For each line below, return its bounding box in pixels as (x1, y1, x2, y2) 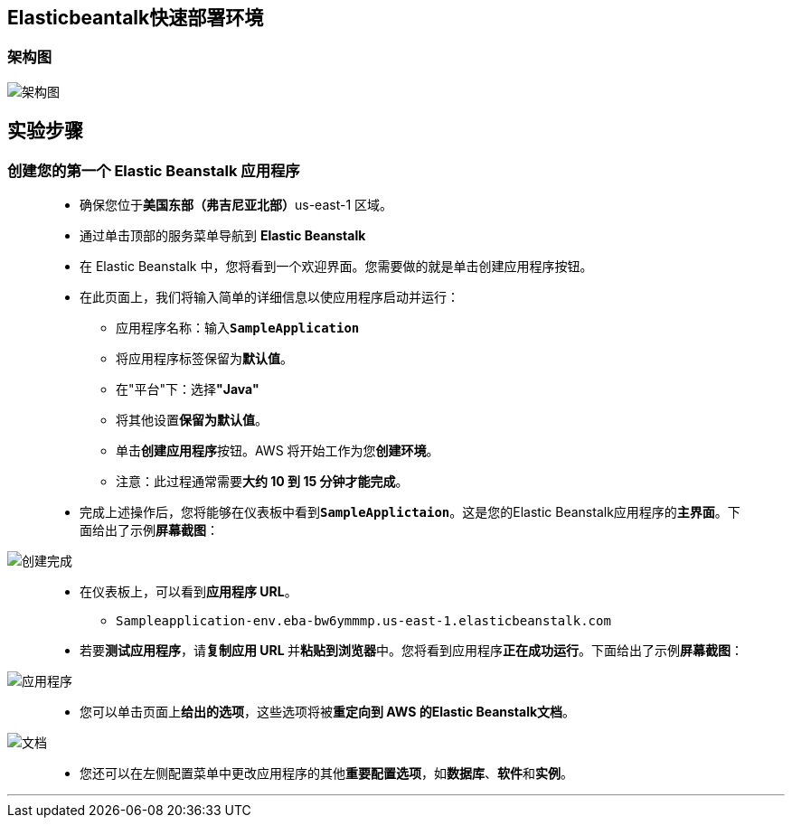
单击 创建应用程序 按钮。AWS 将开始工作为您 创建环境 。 (116, 443, 439, 459)
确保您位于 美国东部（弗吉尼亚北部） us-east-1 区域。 (80, 197, 393, 213)
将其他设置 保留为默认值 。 (116, 412, 268, 428)
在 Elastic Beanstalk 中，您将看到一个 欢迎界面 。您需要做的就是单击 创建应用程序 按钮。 (80, 258, 593, 275)
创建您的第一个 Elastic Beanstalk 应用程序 (7, 161, 300, 180)
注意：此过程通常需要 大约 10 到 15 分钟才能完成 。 (116, 473, 409, 490)
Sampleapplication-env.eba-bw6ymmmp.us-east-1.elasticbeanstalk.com (116, 614, 611, 629)
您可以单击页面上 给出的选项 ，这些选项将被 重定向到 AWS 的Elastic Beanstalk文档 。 (80, 704, 576, 720)
